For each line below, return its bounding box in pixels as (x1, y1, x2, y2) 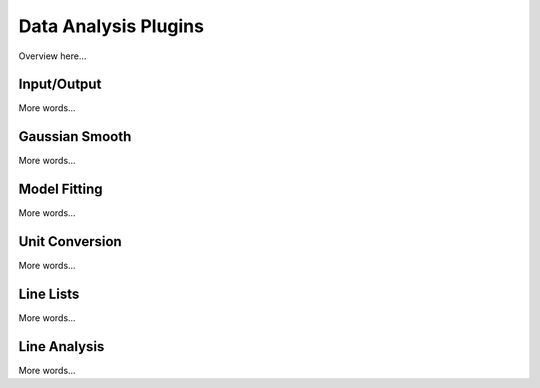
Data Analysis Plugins (18, 15, 205, 37)
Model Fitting (18, 181, 104, 198)
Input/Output (18, 76, 102, 93)
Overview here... (18, 50, 87, 62)
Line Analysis (18, 338, 105, 355)
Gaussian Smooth (18, 128, 132, 145)
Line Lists (18, 285, 80, 302)
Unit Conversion (18, 233, 122, 250)
